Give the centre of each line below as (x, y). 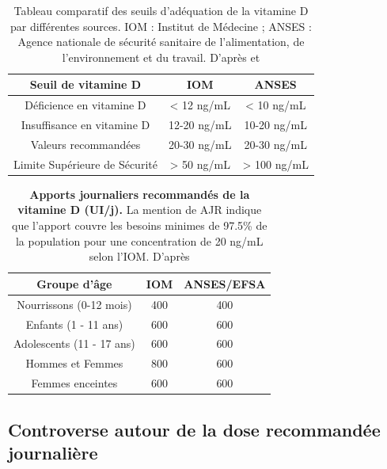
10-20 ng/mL (275, 125)
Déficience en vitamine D (85, 105)
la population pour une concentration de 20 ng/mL (139, 240)
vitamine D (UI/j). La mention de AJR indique (140, 210)
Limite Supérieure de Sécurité (85, 164)
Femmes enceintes (74, 383)
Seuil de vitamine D (85, 84)
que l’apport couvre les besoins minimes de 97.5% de (140, 225)
